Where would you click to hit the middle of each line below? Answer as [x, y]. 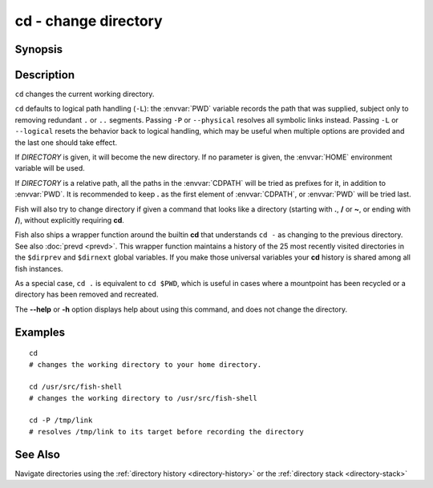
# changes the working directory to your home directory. [146, 364]
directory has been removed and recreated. [87, 294]
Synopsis [39, 49]
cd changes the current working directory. [85, 94]
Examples [40, 332]
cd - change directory [89, 21]
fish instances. [39, 268]
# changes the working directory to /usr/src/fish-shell [144, 398]
